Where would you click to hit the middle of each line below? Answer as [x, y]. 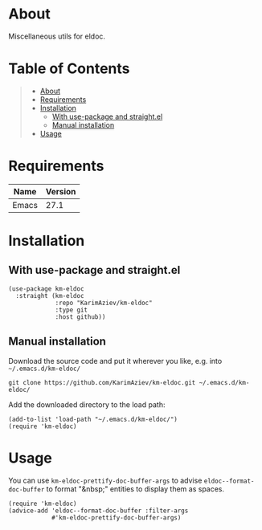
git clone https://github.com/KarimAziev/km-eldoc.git [102, 382]
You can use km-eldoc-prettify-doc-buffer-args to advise [105, 480]
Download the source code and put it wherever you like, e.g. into [115, 361]
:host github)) [80, 317]
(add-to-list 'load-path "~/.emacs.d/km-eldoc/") [93, 419]
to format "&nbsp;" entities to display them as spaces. [135, 489]
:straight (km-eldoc [50, 296]
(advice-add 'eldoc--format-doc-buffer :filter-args [98, 511]
